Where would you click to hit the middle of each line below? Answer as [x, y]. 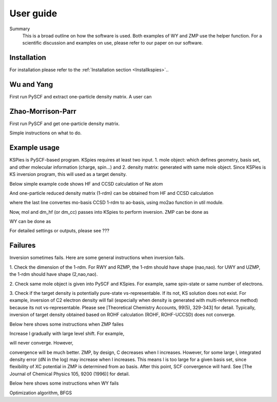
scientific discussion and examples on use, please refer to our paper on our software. [113, 43]
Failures [23, 245]
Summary [20, 29]
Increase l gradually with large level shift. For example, [67, 333]
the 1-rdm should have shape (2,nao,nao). [54, 274]
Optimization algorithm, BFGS [41, 393]
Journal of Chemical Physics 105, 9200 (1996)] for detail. [70, 374]
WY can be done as [30, 222]
